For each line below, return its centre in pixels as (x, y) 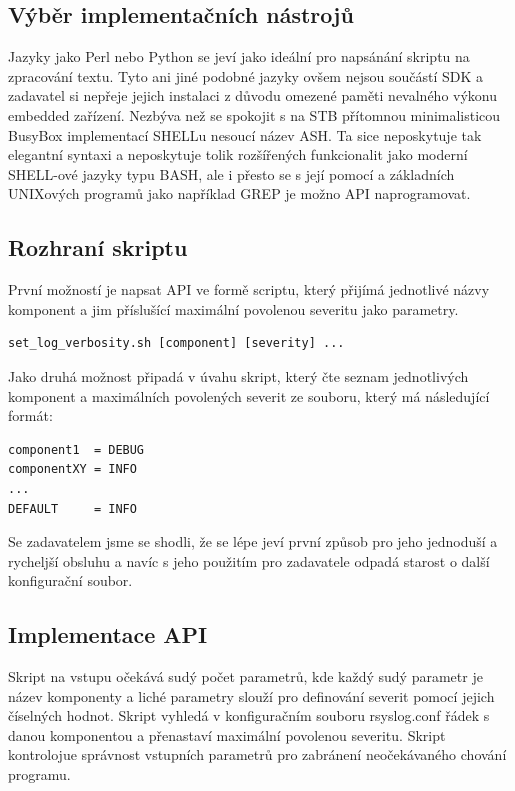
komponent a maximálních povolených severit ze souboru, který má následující (249, 395)
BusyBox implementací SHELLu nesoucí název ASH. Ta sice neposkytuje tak (245, 134)
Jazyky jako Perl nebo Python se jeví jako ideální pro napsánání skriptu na (239, 56)
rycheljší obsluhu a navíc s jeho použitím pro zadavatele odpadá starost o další (249, 560)
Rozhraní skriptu (98, 247)
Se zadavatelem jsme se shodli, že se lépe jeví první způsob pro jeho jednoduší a (253, 541)
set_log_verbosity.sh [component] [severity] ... (176, 343)
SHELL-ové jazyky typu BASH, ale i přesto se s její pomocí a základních (231, 173)
